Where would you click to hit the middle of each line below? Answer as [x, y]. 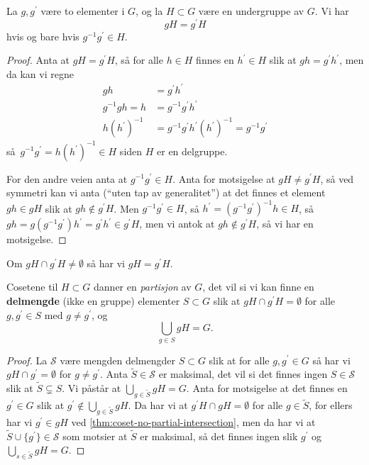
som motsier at [95, 436]
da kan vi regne [40, 73]
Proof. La [27, 360]
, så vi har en [285, 224]
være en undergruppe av [251, 11]
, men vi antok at [177, 224]
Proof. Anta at [38, 60]
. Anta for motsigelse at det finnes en [267, 388]
